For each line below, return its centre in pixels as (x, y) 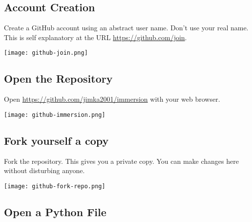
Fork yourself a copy (56, 140)
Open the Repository (58, 78)
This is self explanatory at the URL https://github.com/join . (95, 37)
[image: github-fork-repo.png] (55, 186)
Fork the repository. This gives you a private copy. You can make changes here (121, 161)
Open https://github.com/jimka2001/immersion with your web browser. (112, 99)
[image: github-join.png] (46, 53)
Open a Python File (55, 211)
